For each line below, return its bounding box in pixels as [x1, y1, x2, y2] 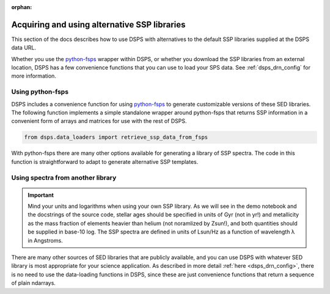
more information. [11, 72, 56, 79]
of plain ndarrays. [11, 279, 56, 287]
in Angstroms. [28, 237, 64, 244]
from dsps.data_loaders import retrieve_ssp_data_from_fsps [24, 134, 208, 141]
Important [28, 191, 54, 199]
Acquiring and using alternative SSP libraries [11, 19, 186, 30]
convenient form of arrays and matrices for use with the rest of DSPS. [11, 117, 187, 125]
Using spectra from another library [11, 173, 117, 182]
